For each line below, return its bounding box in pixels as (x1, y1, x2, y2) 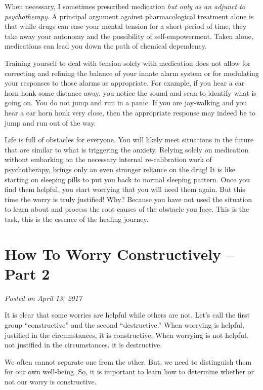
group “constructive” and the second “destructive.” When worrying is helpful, (5, 319, 244, 330)
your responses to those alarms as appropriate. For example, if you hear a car (5, 77, 245, 88)
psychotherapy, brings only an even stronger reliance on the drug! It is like (5, 164, 235, 174)
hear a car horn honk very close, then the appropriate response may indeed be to (5, 107, 255, 118)
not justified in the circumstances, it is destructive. (5, 339, 162, 350)
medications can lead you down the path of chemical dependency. (5, 41, 207, 51)
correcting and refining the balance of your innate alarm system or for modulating (5, 67, 259, 78)
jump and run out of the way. (5, 117, 96, 128)
